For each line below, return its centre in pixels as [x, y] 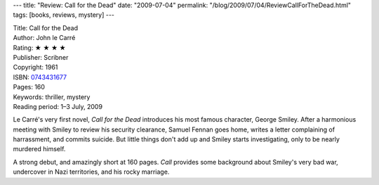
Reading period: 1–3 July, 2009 [58, 106]
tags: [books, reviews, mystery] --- [64, 15]
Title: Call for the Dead [46, 27]
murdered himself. [39, 149]
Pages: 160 [29, 87]
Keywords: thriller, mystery [52, 97]
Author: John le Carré [44, 38]
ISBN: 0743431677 [40, 77]
